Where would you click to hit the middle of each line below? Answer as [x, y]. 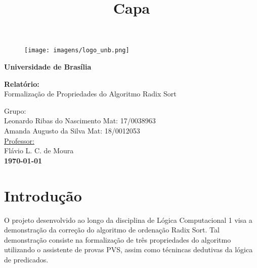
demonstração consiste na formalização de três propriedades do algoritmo [118, 239]
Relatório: [22, 83]
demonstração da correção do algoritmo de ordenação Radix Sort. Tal [112, 230]
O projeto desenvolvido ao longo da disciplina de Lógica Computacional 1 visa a [128, 220]
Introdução [43, 195]
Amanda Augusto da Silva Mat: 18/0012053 [72, 130]
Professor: [19, 140]
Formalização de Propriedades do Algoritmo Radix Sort [90, 94]
